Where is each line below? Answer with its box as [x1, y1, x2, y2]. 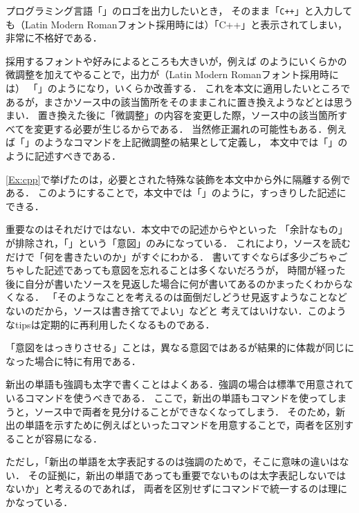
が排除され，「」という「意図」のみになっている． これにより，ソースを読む [6, 235, 351, 250]
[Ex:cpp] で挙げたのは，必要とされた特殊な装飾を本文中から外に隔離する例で [6, 171, 351, 186]
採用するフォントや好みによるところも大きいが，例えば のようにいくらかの [6, 53, 347, 68]
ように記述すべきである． [6, 149, 121, 162]
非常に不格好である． [6, 30, 102, 45]
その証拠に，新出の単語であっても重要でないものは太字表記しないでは [28, 467, 346, 482]
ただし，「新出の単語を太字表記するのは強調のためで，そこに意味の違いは [6, 454, 340, 469]
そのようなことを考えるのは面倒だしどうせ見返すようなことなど [57, 290, 347, 304]
